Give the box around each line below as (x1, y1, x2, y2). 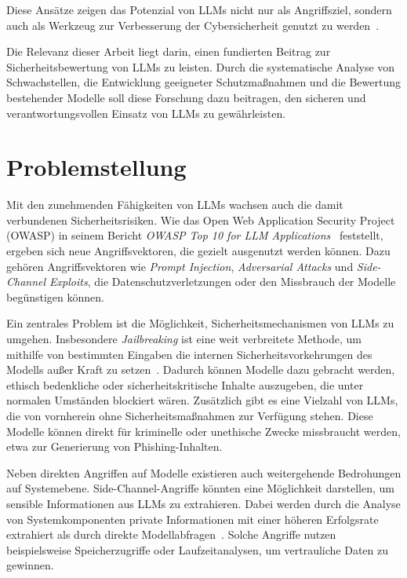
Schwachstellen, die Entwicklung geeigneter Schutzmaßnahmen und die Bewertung (6, 74, 401, 90)
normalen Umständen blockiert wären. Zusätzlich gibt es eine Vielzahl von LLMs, (6, 392, 398, 408)
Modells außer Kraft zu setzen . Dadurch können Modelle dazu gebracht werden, (6, 361, 395, 378)
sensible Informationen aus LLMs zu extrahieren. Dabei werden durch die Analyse (6, 495, 401, 511)
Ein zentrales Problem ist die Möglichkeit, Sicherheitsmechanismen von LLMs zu (6, 315, 394, 331)
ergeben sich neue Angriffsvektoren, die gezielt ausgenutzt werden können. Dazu (6, 243, 391, 259)
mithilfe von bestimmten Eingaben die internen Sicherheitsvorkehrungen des (6, 346, 372, 362)
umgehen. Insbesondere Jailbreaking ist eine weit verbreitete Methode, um (6, 331, 362, 347)
